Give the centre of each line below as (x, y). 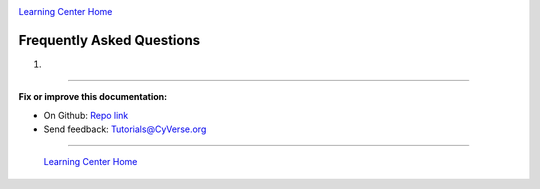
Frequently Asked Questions (109, 40)
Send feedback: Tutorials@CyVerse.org (125, 129)
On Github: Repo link (86, 115)
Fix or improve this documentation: (93, 97)
